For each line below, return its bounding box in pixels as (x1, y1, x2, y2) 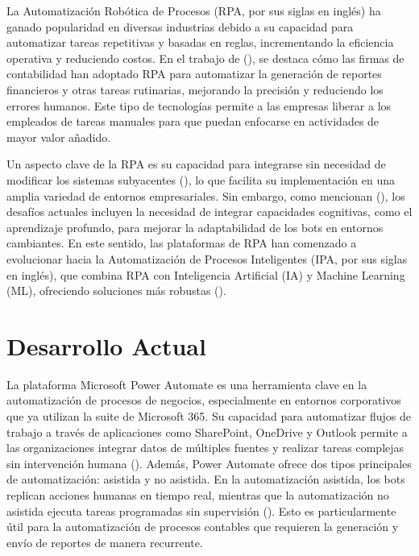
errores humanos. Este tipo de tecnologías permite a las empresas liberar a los (6, 97, 392, 114)
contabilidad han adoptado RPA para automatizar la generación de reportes (6, 65, 382, 82)
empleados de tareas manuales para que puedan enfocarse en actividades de (6, 113, 380, 130)
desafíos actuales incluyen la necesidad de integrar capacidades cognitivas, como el (6, 203, 413, 220)
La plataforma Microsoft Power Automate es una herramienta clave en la (6, 376, 367, 392)
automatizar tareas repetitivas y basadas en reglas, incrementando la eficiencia (6, 34, 394, 51)
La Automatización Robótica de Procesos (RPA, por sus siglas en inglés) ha (6, 2, 381, 19)
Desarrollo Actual (6, 329, 206, 362)
